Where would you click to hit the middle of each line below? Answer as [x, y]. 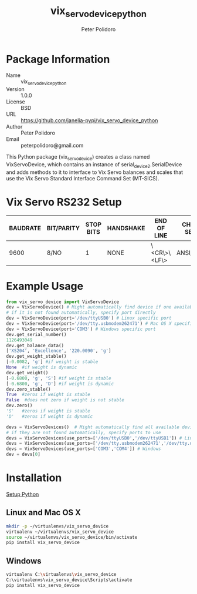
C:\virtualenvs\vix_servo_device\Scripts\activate [69, 580]
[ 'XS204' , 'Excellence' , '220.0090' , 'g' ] [59, 351]
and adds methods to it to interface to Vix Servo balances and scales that [95, 172]
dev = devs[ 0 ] [23, 454]
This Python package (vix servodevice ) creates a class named [78, 157]
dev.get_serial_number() [36, 334]
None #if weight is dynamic [42, 368]
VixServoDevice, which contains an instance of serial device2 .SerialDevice [94, 165]
